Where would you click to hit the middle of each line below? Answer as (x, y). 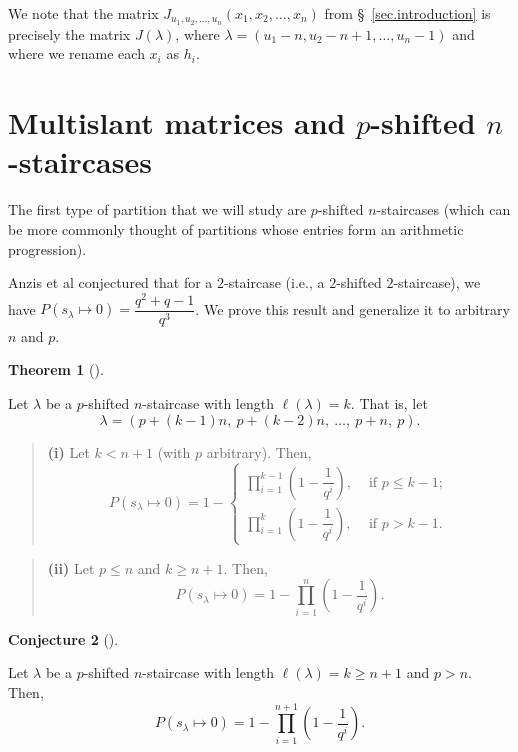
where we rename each (76, 53)
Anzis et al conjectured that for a (110, 282)
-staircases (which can (443, 209)
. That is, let (389, 403)
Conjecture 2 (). (63, 638)
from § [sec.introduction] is (407, 13)
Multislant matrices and (177, 122)
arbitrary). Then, (259, 451)
